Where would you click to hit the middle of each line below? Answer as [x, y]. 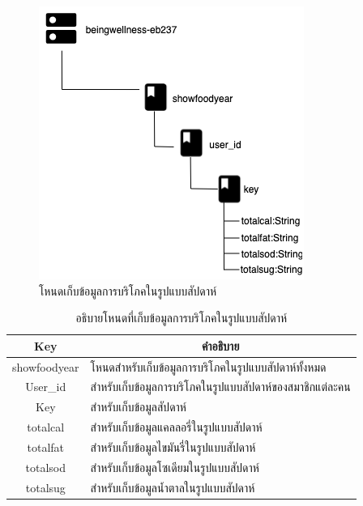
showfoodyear [46, 366]
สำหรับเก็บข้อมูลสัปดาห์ [138, 407]
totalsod [46, 467]
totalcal [46, 427]
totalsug [45, 487]
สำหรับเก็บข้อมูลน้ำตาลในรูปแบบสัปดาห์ [173, 487]
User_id [46, 387]
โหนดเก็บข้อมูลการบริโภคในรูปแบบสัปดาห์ [128, 290]
